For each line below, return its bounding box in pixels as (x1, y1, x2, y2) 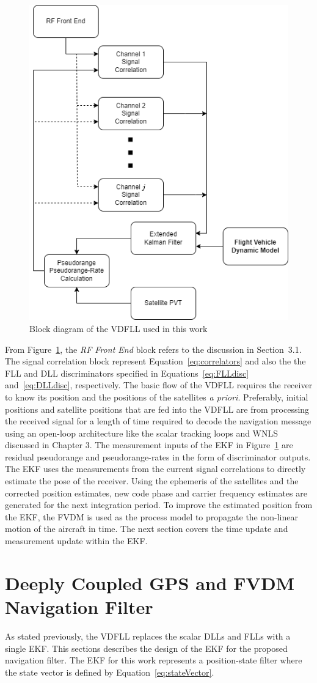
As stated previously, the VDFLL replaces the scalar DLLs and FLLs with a (5, 629, 291, 642)
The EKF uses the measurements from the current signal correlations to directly (5, 462, 306, 475)
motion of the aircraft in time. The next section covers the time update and (5, 522, 288, 535)
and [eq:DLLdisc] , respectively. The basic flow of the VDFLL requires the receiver (5, 378, 313, 391)
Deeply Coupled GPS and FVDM (5, 570, 295, 595)
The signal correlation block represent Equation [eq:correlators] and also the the (5, 355, 306, 367)
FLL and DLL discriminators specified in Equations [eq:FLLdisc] (5, 366, 249, 379)
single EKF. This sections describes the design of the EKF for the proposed (5, 641, 288, 654)
